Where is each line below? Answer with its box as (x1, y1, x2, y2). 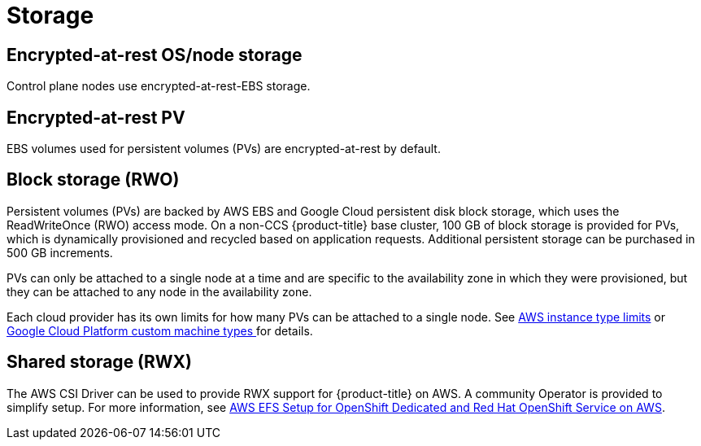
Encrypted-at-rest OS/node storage (7, 44, 303, 65)
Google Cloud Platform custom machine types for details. (7, 323, 313, 338)
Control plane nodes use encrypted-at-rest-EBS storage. (7, 79, 311, 94)
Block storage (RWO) (7, 169, 180, 190)
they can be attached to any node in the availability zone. (7, 284, 312, 299)
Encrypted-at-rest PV (7, 107, 185, 128)
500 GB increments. (7, 245, 113, 260)
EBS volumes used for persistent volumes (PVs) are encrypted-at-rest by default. (7, 142, 441, 156)
